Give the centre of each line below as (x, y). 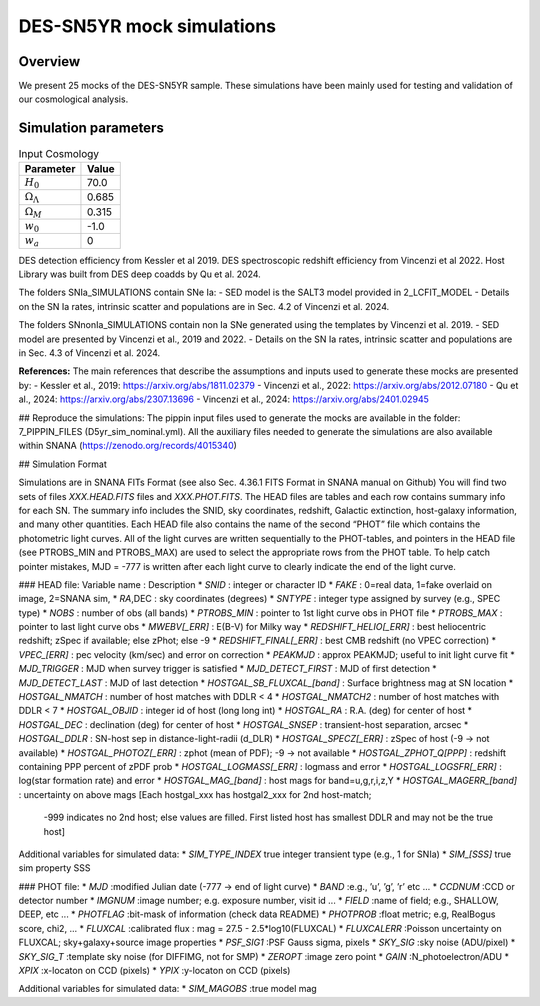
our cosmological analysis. (73, 99)
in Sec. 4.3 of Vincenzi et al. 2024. (89, 353)
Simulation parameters (91, 128)
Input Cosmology (59, 153)
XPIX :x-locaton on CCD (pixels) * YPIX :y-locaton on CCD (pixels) (154, 971)
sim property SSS (54, 868)
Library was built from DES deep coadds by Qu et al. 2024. (140, 274)
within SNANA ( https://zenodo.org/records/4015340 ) (127, 446)
